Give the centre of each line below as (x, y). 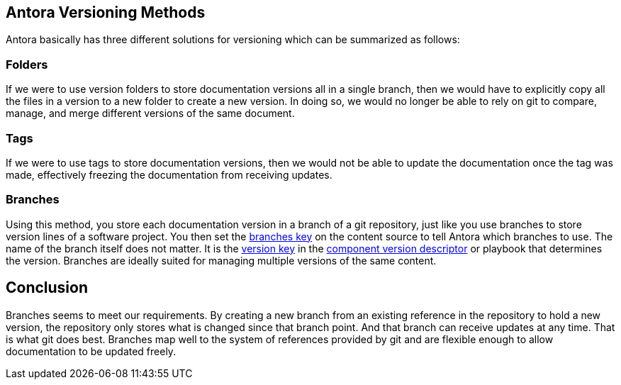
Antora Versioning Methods (106, 12)
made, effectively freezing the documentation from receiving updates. (169, 174)
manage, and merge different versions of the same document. (150, 113)
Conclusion (47, 288)
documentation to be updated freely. (91, 351)
